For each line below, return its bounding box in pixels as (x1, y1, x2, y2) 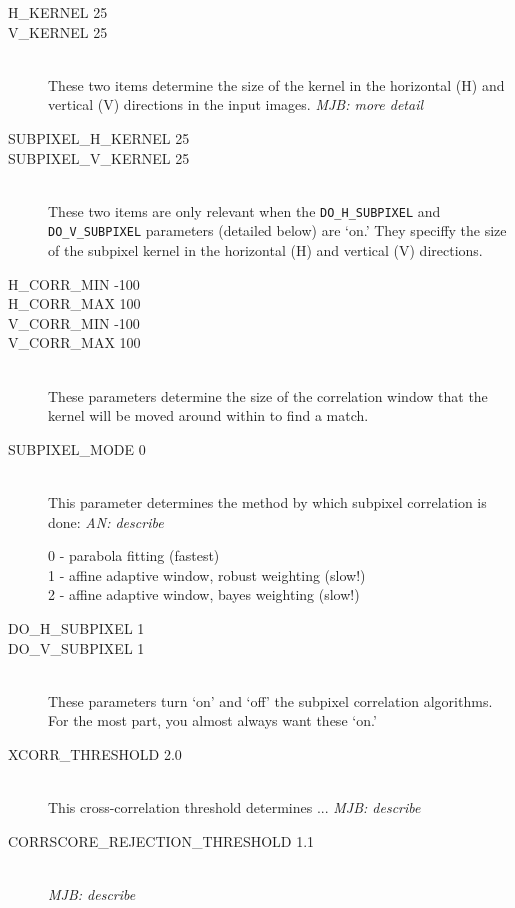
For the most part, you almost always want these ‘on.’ (48, 710, 377, 731)
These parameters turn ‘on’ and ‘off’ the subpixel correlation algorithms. (48, 690, 493, 711)
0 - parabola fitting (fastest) (48, 545, 220, 566)
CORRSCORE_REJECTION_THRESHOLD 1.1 (8, 830, 315, 851)
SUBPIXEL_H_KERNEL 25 (8, 127, 190, 148)
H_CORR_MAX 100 (8, 293, 141, 314)
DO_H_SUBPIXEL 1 (8, 617, 145, 638)
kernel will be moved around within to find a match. (48, 405, 369, 426)
